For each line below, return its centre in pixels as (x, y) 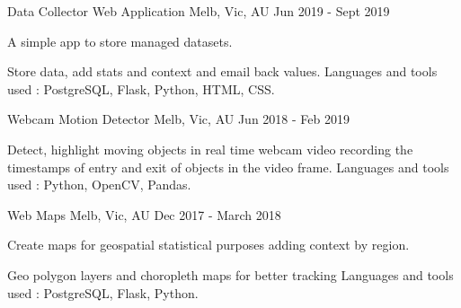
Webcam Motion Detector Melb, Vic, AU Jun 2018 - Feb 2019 (178, 119)
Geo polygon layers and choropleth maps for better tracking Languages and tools (230, 274)
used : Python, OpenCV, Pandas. (99, 185)
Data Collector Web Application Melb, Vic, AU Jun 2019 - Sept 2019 (199, 11)
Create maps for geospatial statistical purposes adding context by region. (208, 245)
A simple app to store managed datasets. (120, 41)
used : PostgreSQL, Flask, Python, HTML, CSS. (141, 88)
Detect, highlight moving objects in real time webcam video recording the (210, 149)
